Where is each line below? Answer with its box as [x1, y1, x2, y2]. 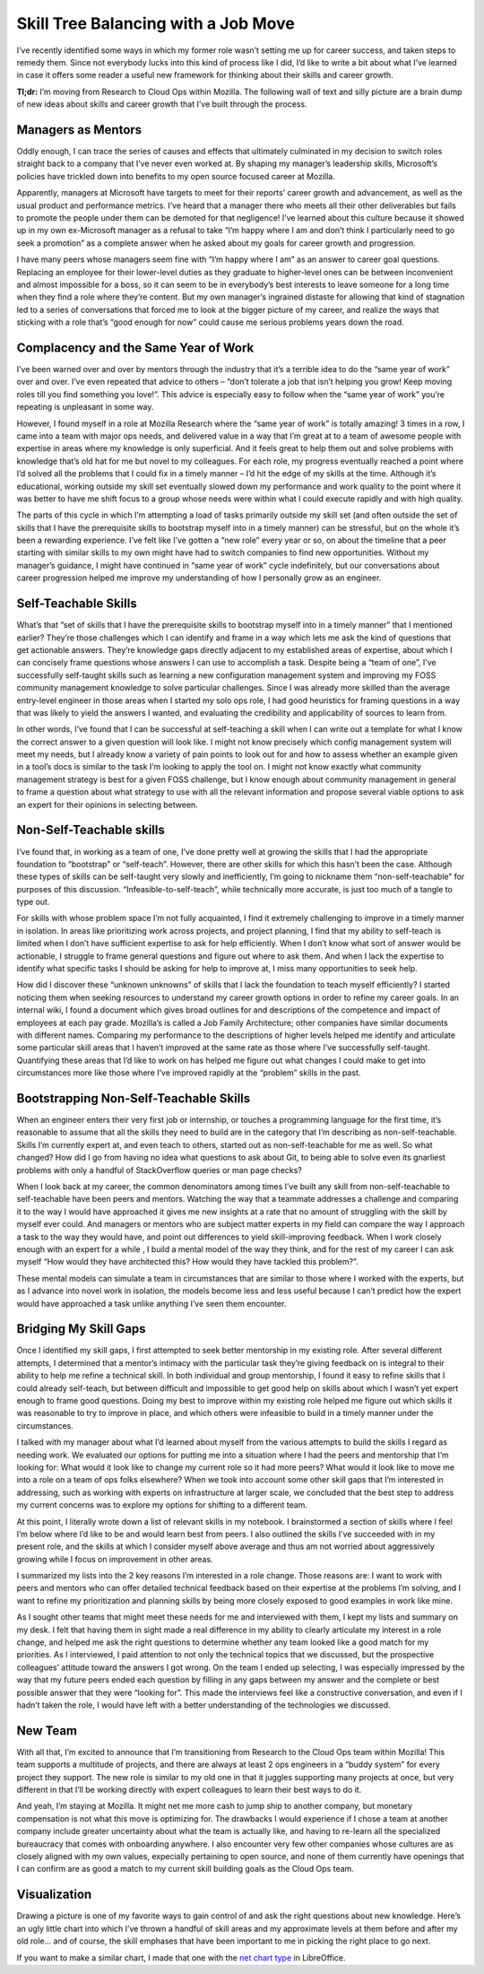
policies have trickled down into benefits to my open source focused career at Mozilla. [16, 170, 335, 181]
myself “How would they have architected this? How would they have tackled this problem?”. [16, 1257, 359, 1267]
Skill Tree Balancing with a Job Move [16, 13, 295, 33]
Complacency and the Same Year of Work [16, 340, 255, 355]
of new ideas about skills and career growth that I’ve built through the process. [16, 99, 308, 109]
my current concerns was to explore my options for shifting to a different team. [16, 1500, 308, 1510]
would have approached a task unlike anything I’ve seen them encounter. [16, 1298, 287, 1309]
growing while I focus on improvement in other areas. [16, 1553, 214, 1564]
